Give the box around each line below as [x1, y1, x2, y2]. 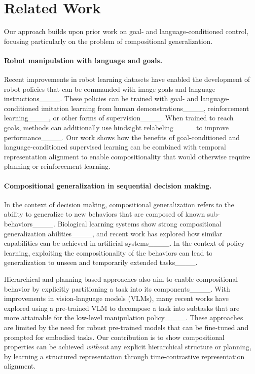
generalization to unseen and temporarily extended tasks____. [4, 257, 198, 267]
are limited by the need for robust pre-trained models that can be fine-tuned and [4, 322, 249, 332]
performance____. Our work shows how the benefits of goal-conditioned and [4, 132, 240, 142]
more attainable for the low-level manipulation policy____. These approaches [4, 312, 243, 323]
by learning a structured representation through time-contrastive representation [4, 351, 245, 361]
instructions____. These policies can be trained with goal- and [4, 93, 198, 104]
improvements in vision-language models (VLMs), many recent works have [4, 293, 229, 303]
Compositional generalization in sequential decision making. [4, 180, 212, 190]
